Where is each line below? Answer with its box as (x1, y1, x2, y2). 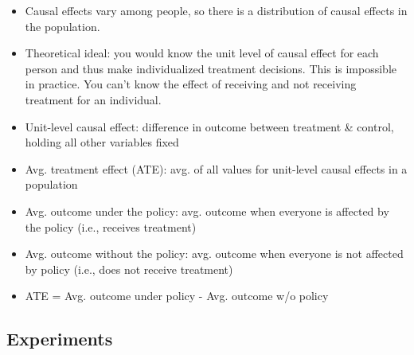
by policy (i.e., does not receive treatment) (25, 260, 233, 277)
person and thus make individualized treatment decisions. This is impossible (25, 60, 396, 76)
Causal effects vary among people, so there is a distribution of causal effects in (25, 2, 408, 18)
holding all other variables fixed (25, 134, 179, 150)
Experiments (6, 326, 113, 351)
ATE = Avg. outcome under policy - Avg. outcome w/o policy (25, 287, 329, 304)
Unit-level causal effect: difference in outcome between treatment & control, (25, 118, 394, 135)
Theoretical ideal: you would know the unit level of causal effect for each (25, 45, 379, 61)
